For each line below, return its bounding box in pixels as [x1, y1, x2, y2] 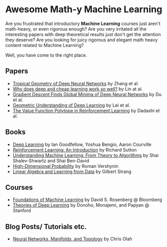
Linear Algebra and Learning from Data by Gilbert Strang [12, 168, 131, 175]
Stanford [12, 208, 32, 214]
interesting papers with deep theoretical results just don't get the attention [5, 31, 161, 37]
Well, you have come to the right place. [5, 52, 88, 58]
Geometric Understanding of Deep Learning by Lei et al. [12, 102, 131, 108]
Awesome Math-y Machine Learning [5, 4, 162, 15]
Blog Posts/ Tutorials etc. [5, 222, 87, 231]
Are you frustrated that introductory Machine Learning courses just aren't [5, 20, 160, 27]
